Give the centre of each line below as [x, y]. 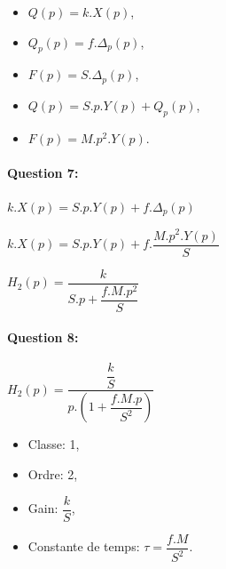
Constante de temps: [84, 546]
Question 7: [43, 172]
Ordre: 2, [53, 473]
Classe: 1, [54, 444]
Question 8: [43, 337]
